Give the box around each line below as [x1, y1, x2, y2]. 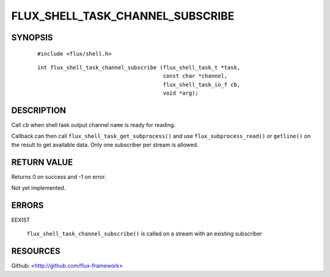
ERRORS [11, 200, 44, 210]
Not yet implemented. [11, 184, 66, 192]
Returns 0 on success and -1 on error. [11, 173, 106, 180]
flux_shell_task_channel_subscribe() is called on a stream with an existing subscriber [26, 230, 263, 237]
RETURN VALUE [11, 157, 73, 167]
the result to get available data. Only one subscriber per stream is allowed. [11, 141, 199, 148]
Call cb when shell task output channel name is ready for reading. [11, 121, 176, 129]
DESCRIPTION [11, 105, 67, 115]
